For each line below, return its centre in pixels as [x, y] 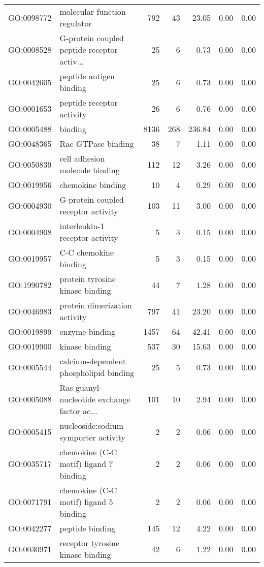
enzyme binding [88, 332]
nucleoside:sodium [91, 426]
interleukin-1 [82, 226]
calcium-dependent [93, 361]
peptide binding [88, 528]
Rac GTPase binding [97, 144]
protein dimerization [96, 305]
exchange [114, 399]
